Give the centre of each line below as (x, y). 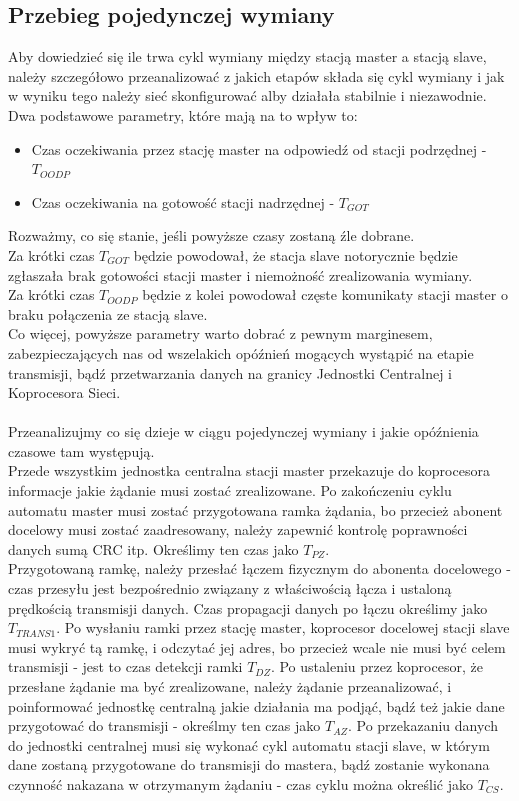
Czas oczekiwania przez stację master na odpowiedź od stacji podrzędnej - (259, 148)
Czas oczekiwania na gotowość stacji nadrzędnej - (183, 201)
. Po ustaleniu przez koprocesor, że (376, 666)
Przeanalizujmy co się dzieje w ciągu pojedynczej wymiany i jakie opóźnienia (243, 431)
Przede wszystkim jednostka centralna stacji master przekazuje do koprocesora (249, 470)
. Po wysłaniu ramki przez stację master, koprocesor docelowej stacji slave (283, 627)
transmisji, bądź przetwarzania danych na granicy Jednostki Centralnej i (230, 372)
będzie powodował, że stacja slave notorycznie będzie (295, 254)
